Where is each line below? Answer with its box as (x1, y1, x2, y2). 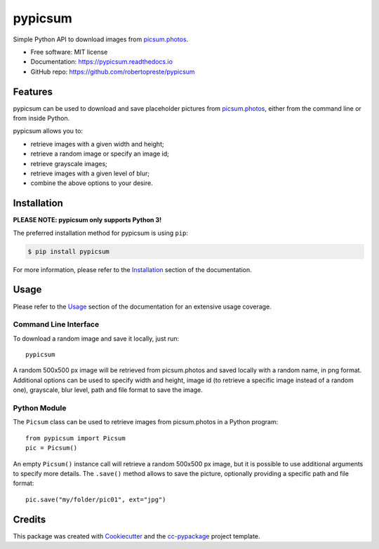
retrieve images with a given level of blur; (30, 169, 150, 177)
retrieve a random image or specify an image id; (30, 149, 170, 158)
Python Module (13, 403, 67, 413)
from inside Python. (13, 114, 70, 123)
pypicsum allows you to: (13, 127, 84, 135)
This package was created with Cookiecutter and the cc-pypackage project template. (13, 531, 260, 540)
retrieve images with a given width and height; (30, 140, 164, 148)
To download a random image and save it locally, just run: (13, 334, 180, 343)
